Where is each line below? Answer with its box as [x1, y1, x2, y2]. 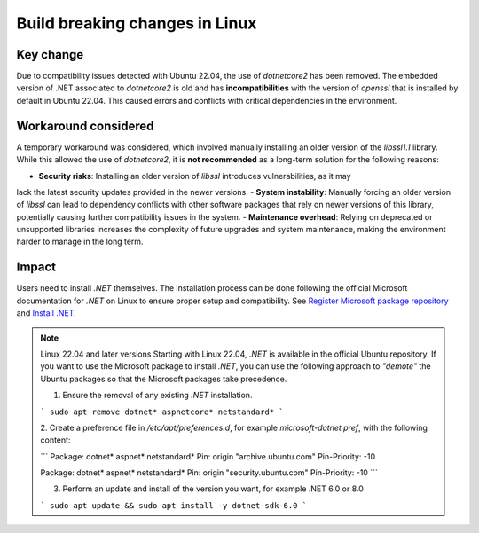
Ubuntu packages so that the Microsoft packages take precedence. [40, 373, 287, 384]
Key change [16, 47, 84, 62]
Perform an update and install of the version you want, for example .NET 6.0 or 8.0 [62, 483, 364, 494]
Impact [16, 260, 57, 275]
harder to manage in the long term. [16, 236, 144, 247]
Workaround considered [16, 118, 154, 133]
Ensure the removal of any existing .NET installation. [62, 390, 253, 401]
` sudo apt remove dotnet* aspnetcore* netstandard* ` [40, 406, 284, 417]
